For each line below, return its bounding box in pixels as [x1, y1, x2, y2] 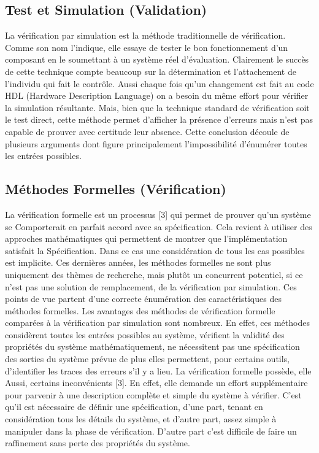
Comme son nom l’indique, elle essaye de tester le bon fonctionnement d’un [5, 41, 288, 53]
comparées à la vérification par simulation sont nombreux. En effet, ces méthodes [5, 316, 310, 329]
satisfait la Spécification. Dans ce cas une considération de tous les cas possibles [5, 244, 305, 257]
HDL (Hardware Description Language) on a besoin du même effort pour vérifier [5, 89, 309, 102]
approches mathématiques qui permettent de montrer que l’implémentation [5, 232, 288, 245]
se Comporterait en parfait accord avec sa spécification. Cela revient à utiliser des [5, 220, 312, 233]
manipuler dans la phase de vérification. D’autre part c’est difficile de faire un [5, 424, 297, 437]
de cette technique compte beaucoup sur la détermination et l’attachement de [5, 64, 296, 77]
